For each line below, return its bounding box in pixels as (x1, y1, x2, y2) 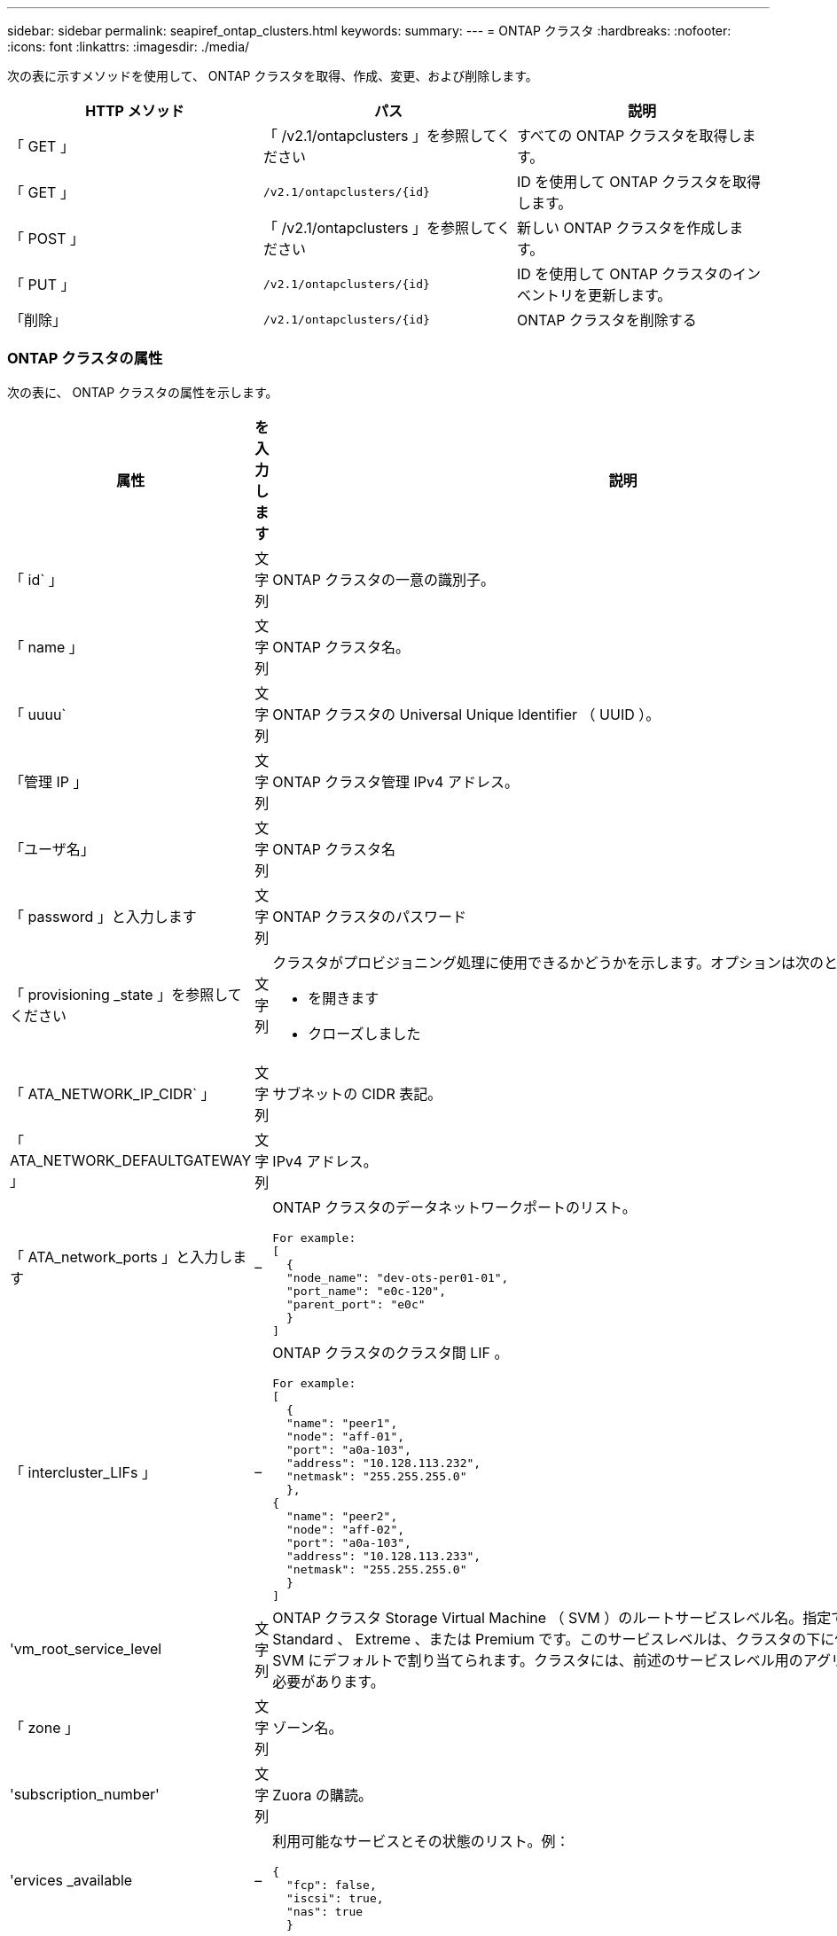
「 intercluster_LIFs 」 (10, 1464, 156, 1482)
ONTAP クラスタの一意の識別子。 (272, 570, 496, 589)
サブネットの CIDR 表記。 (272, 1084, 442, 1103)
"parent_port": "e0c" (286, 1297, 426, 1311)
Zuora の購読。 (272, 1785, 372, 1804)
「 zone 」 (10, 1718, 79, 1737)
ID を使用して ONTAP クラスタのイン (516, 265, 762, 283)
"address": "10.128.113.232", (286, 1456, 481, 1470)
